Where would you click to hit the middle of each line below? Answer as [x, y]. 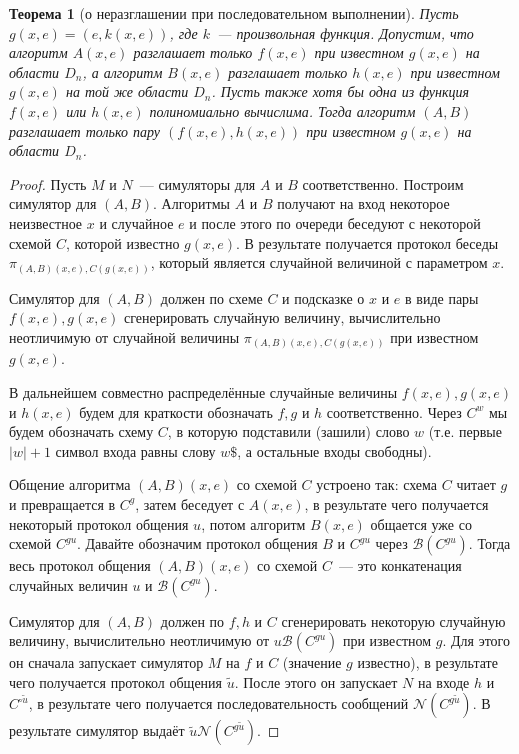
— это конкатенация [400, 565]
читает [476, 484]
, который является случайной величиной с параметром [319, 262]
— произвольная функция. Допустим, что [345, 32]
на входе [443, 681]
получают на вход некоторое [363, 203]
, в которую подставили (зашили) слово [288, 431]
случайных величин [68, 584]
